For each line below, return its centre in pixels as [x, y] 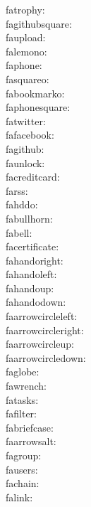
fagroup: [24, 455]
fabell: [19, 232]
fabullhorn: [29, 218]
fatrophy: [25, 9]
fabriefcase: [30, 427]
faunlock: [25, 162]
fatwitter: [26, 121]
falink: [19, 497]
